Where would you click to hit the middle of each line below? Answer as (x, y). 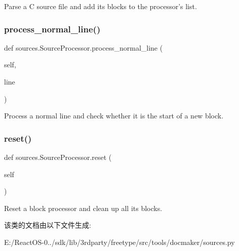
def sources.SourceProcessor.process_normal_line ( (84, 47)
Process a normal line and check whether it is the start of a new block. (114, 116)
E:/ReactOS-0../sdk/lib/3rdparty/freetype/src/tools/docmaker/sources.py (119, 242)
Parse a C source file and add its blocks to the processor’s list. (101, 6)
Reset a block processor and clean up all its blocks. (83, 208)
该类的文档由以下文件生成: (48, 225)
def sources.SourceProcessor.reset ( (58, 157)
